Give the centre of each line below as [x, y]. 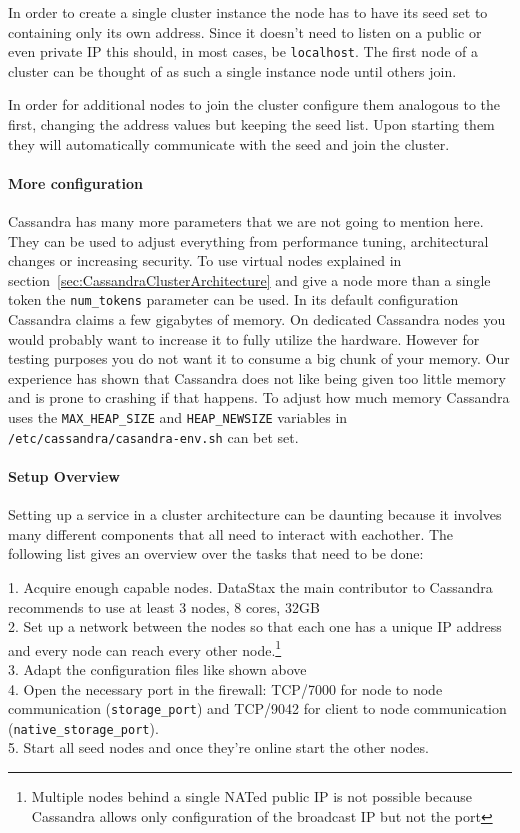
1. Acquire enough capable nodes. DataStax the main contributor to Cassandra [250, 586]
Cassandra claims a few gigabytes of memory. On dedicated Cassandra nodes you [257, 319]
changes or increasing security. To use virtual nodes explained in [205, 260]
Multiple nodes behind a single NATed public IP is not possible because [251, 796]
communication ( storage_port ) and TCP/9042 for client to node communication [257, 708]
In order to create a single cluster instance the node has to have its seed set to [248, 12]
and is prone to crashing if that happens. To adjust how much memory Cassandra [259, 397]
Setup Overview [64, 475]
